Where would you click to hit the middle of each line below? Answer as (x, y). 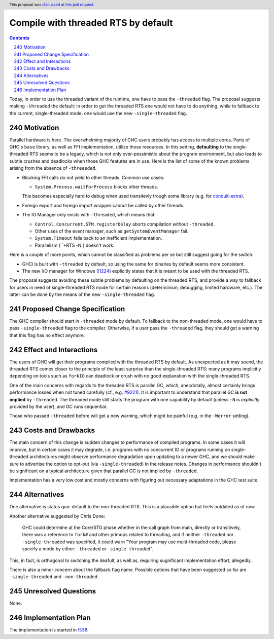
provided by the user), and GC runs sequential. (58, 407)
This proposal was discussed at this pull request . (52, 5)
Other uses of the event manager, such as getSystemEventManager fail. (112, 231)
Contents (20, 37)
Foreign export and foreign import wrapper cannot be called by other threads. (103, 205)
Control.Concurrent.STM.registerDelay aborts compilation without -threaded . (125, 224)
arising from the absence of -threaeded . (53, 168)
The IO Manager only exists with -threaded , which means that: (89, 215)
